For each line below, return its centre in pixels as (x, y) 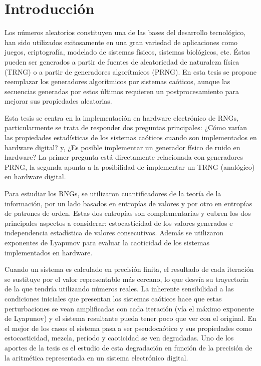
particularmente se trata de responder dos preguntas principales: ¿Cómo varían (126, 127)
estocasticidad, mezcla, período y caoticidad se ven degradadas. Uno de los (119, 338)
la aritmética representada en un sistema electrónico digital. (96, 357)
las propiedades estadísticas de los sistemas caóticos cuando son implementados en (131, 137)
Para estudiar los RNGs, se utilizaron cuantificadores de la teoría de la (113, 194)
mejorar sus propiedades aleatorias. (58, 101)
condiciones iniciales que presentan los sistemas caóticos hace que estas (113, 298)
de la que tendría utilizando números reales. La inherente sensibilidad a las (119, 289)
